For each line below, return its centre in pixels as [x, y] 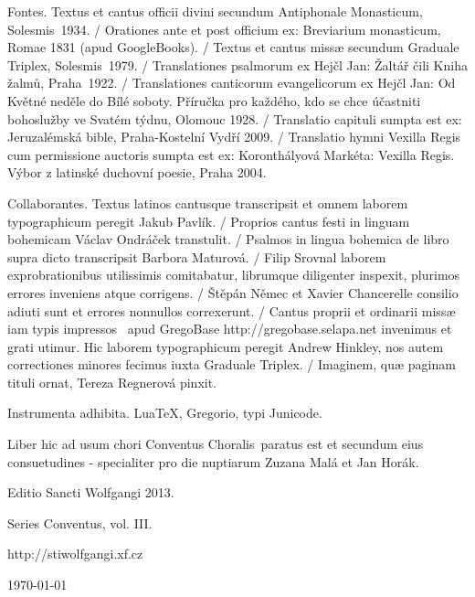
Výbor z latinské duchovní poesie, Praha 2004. [137, 172]
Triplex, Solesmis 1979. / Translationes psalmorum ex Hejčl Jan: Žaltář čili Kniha [237, 64]
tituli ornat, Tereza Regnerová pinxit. [112, 382]
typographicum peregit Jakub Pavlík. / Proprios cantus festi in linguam [209, 221]
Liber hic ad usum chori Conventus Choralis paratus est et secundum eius [216, 444]
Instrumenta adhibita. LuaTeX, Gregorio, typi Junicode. [165, 413]
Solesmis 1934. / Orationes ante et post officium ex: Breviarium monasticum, [224, 29]
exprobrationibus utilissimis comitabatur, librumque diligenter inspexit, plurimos [234, 275]
